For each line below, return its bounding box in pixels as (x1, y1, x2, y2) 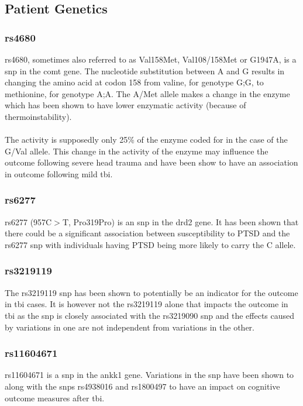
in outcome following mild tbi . (5, 167, 113, 180)
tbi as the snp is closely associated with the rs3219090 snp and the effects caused (5, 309, 295, 321)
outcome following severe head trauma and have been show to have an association (5, 156, 298, 168)
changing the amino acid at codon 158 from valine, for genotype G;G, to (5, 76, 264, 88)
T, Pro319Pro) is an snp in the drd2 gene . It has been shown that (62, 215, 299, 228)
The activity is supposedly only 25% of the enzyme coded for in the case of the (5, 133, 288, 146)
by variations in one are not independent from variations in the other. (5, 321, 254, 333)
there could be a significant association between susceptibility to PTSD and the (5, 227, 290, 239)
